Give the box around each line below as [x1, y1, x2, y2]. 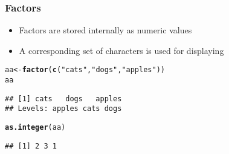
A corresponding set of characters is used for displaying [19, 44, 224, 56]
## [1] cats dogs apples [5, 94, 122, 103]
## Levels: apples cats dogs [5, 104, 122, 113]
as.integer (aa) [5, 123, 66, 132]
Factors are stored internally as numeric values [19, 24, 192, 36]
